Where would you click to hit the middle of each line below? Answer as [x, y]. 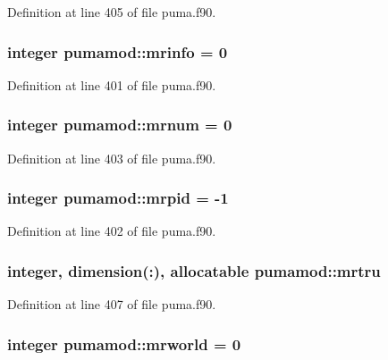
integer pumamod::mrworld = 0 [124, 343]
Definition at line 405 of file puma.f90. [112, 12]
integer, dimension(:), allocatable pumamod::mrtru [194, 270]
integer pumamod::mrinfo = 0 [118, 51]
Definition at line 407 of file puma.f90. [112, 304]
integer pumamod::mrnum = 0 [120, 125]
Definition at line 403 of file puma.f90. [112, 158]
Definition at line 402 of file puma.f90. [112, 231]
